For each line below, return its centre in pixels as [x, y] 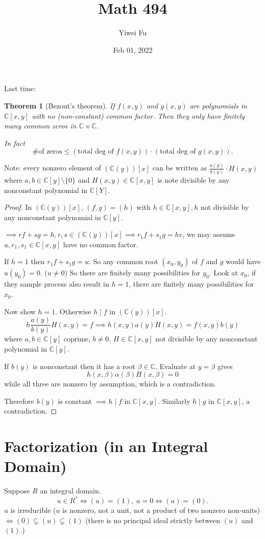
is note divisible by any [194, 179]
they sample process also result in [57, 284]
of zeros [50, 152]
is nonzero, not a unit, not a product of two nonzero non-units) [161, 510]
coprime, [77, 339]
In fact [15, 143]
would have [243, 261]
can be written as [180, 168]
